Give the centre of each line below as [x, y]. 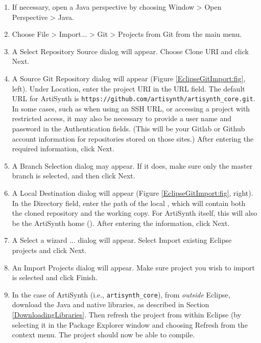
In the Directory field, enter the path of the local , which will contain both [129, 203]
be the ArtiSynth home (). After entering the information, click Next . [121, 223]
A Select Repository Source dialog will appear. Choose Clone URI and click [130, 51]
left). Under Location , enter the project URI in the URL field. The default [128, 88]
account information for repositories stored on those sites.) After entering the [133, 138]
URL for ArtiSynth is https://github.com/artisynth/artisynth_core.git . [134, 98]
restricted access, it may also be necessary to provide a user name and [122, 118]
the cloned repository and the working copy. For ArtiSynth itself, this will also [135, 213]
